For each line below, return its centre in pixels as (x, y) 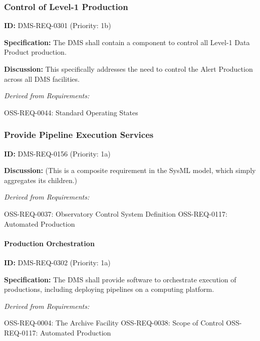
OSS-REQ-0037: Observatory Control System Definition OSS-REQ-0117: (116, 213)
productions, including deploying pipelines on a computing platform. (109, 289)
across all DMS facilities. (42, 78)
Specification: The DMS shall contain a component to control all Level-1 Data (127, 42)
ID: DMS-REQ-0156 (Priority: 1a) (57, 153)
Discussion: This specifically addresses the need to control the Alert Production (128, 69)
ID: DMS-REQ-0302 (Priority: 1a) (57, 262)
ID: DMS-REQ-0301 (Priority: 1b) (58, 25)
